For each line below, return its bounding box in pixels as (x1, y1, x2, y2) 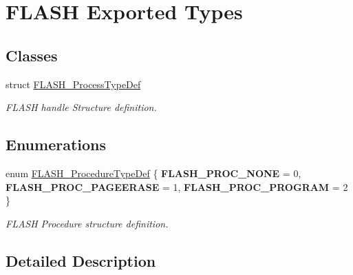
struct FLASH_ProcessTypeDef (6, 77, 141, 91)
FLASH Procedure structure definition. (6, 216, 169, 230)
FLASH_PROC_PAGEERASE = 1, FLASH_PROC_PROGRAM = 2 (6, 179, 348, 194)
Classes (6, 44, 58, 65)
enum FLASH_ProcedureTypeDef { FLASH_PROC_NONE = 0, (6, 165, 301, 180)
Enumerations (6, 134, 107, 155)
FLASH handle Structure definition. (6, 100, 157, 114)
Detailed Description (6, 249, 156, 271)
